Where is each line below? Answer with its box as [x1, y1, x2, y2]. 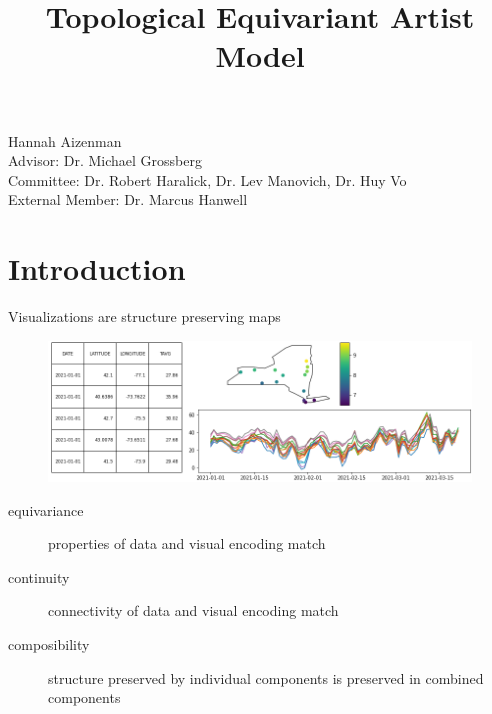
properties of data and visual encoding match [48, 533, 326, 554]
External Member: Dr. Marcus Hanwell [8, 189, 248, 210]
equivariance [8, 499, 84, 520]
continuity [8, 566, 70, 587]
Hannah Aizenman [8, 130, 122, 151]
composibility [8, 633, 90, 654]
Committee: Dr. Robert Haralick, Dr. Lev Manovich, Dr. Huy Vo [8, 169, 407, 190]
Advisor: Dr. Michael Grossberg [8, 150, 202, 171]
